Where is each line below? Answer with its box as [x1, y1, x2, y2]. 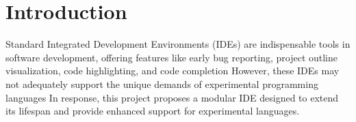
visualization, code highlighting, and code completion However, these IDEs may [5, 63, 340, 78]
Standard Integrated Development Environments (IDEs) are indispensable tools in [5, 37, 351, 51]
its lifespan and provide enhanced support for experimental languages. [5, 104, 300, 118]
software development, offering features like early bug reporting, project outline [5, 50, 338, 64]
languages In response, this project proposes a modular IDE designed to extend [5, 90, 339, 104]
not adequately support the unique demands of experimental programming [5, 76, 318, 91]
